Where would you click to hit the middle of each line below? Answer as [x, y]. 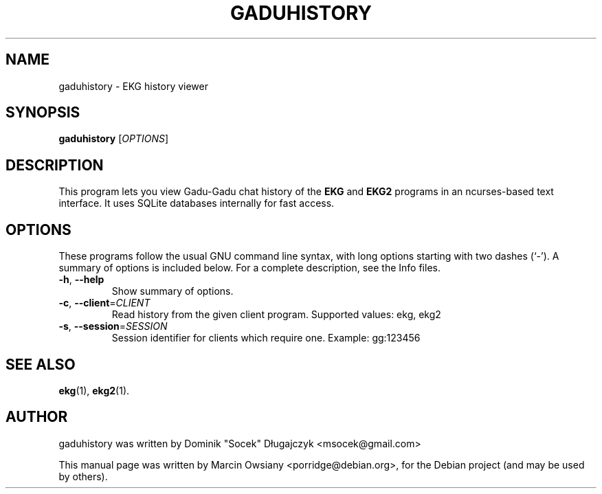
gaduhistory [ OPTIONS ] [114, 139]
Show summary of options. [172, 291]
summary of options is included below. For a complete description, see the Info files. [249, 268]
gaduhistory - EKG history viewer [133, 86]
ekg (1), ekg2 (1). [94, 390]
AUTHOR [37, 417]
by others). [83, 476]
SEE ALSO [41, 364]
